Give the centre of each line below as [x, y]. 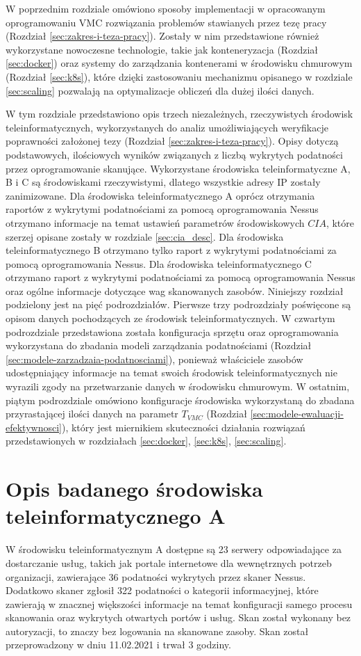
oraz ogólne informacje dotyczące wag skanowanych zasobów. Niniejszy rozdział [175, 290]
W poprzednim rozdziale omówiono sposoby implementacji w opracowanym [166, 8]
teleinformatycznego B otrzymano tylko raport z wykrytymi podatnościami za [171, 250]
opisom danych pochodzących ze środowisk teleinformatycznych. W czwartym [170, 318]
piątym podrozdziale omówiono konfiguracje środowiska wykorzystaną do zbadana [180, 400]
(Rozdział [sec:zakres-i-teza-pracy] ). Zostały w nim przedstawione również [162, 36]
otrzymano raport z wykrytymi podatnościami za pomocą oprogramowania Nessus [180, 277]
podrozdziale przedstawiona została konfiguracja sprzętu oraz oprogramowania [172, 331]
